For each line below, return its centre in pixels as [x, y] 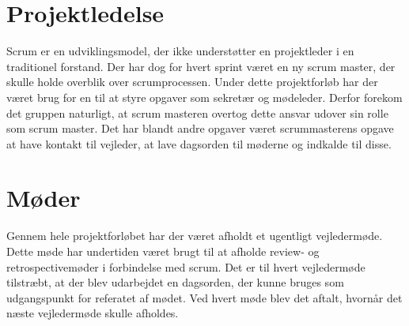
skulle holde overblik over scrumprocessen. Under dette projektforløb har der [192, 82]
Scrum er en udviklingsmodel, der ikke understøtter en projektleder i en [180, 51]
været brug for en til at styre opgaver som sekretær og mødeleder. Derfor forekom [204, 97]
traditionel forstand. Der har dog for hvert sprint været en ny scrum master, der [201, 66]
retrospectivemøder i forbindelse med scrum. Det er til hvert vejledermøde [186, 266]
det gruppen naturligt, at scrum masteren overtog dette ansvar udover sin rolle [197, 112]
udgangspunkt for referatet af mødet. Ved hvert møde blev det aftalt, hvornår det [204, 297]
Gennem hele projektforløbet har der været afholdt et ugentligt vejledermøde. [195, 236]
